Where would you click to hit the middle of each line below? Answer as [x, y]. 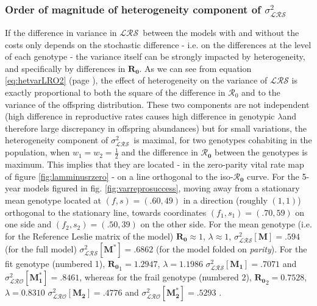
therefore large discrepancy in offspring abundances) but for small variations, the [156, 128]
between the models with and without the [221, 32]
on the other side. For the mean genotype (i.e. [226, 224]
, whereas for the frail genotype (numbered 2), [166, 277]
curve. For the [273, 176]
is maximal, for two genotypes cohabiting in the [223, 140]
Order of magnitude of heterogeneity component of [133, 9]
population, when [37, 152]
